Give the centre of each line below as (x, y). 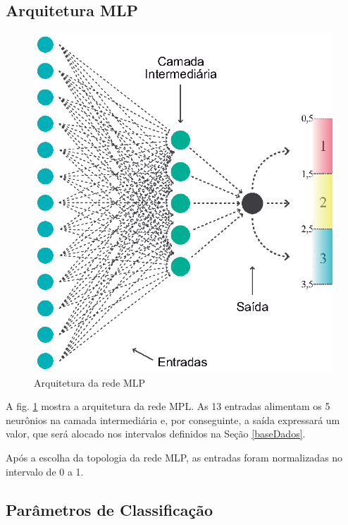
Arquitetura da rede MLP (90, 382)
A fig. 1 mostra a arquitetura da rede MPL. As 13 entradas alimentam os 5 (168, 406)
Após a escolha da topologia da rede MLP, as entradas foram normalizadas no (174, 458)
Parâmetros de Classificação (110, 509)
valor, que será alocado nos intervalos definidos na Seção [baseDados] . (156, 434)
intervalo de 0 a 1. (45, 471)
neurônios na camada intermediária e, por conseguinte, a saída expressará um (173, 420)
